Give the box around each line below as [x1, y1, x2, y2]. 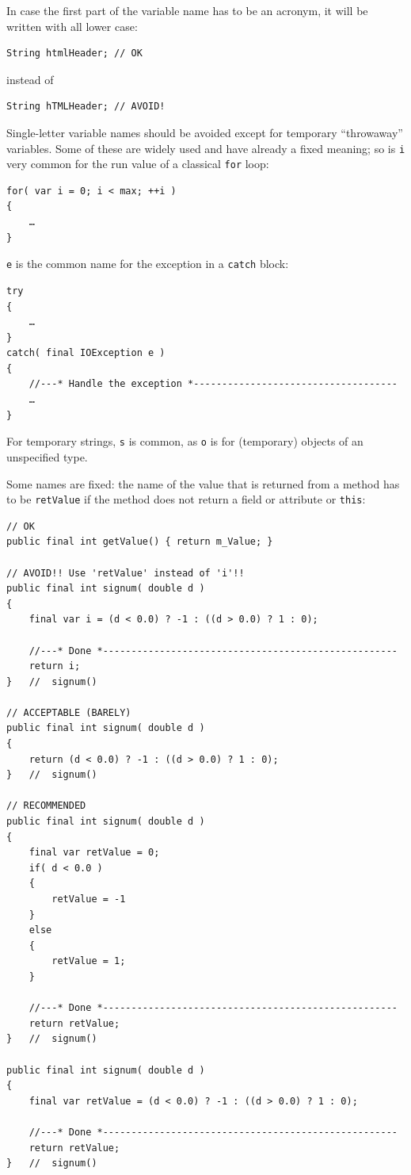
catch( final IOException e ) [6, 347, 166, 359]
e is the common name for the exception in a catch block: [6, 255, 289, 272]
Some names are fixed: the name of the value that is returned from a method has [6, 475, 400, 492]
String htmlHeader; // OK [6, 48, 143, 59]
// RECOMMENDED [6, 800, 86, 812]
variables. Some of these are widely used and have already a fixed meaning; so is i [6, 140, 405, 156]
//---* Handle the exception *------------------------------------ [29, 378, 398, 390]
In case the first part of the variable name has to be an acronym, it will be [6, 2, 368, 18]
